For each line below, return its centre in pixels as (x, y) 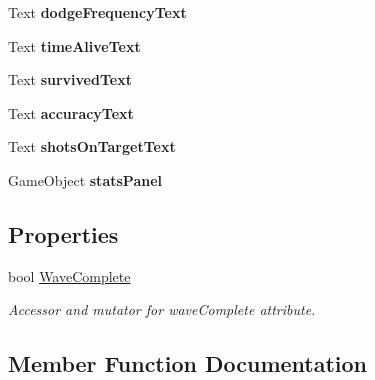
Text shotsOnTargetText (92, 146)
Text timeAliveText (74, 45)
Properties (63, 233)
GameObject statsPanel (85, 179)
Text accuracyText (71, 112)
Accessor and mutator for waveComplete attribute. (162, 309)
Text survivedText (70, 79)
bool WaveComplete (69, 275)
